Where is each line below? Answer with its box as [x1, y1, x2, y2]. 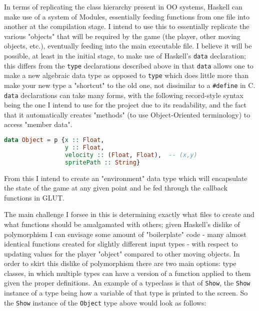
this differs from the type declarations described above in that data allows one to [4, 60, 253, 70]
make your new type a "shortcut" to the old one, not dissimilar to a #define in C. [4, 79, 255, 90]
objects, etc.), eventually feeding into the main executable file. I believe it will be [4, 40, 252, 51]
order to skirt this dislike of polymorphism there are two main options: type [4, 258, 236, 268]
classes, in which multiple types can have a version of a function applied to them [4, 267, 251, 278]
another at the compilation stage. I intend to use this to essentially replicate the [4, 21, 249, 31]
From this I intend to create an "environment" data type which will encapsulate [4, 172, 247, 183]
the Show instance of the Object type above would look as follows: [4, 297, 206, 307]
